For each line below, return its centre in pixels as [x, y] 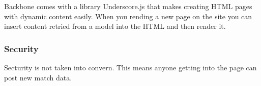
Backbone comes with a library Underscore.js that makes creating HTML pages [128, 6]
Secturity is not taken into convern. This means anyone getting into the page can [130, 67]
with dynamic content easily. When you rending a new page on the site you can [128, 16]
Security [21, 48]
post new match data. [38, 77]
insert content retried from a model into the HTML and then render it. [115, 26]
